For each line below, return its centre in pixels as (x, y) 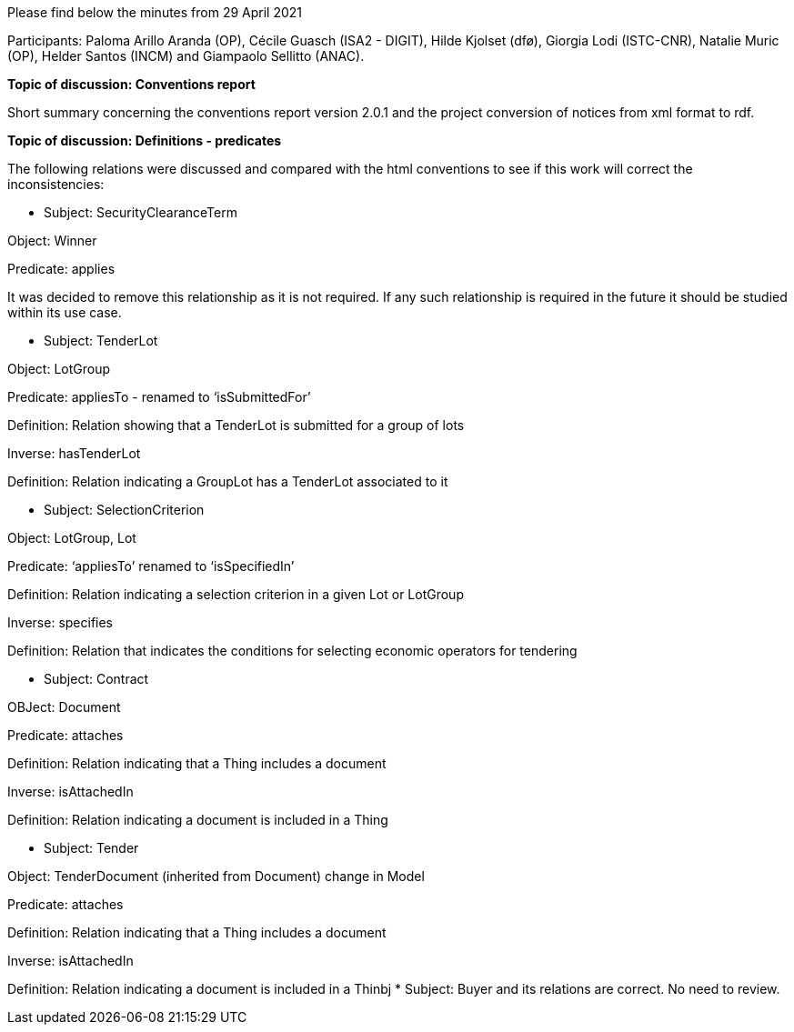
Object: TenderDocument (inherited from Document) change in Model (216, 876)
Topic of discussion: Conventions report (131, 84)
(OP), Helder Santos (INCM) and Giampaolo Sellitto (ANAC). (186, 56)
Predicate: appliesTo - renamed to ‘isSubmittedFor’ (159, 397)
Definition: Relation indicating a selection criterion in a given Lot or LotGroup (236, 594)
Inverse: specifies (60, 622)
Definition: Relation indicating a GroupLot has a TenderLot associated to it (228, 481)
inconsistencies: (56, 184)
